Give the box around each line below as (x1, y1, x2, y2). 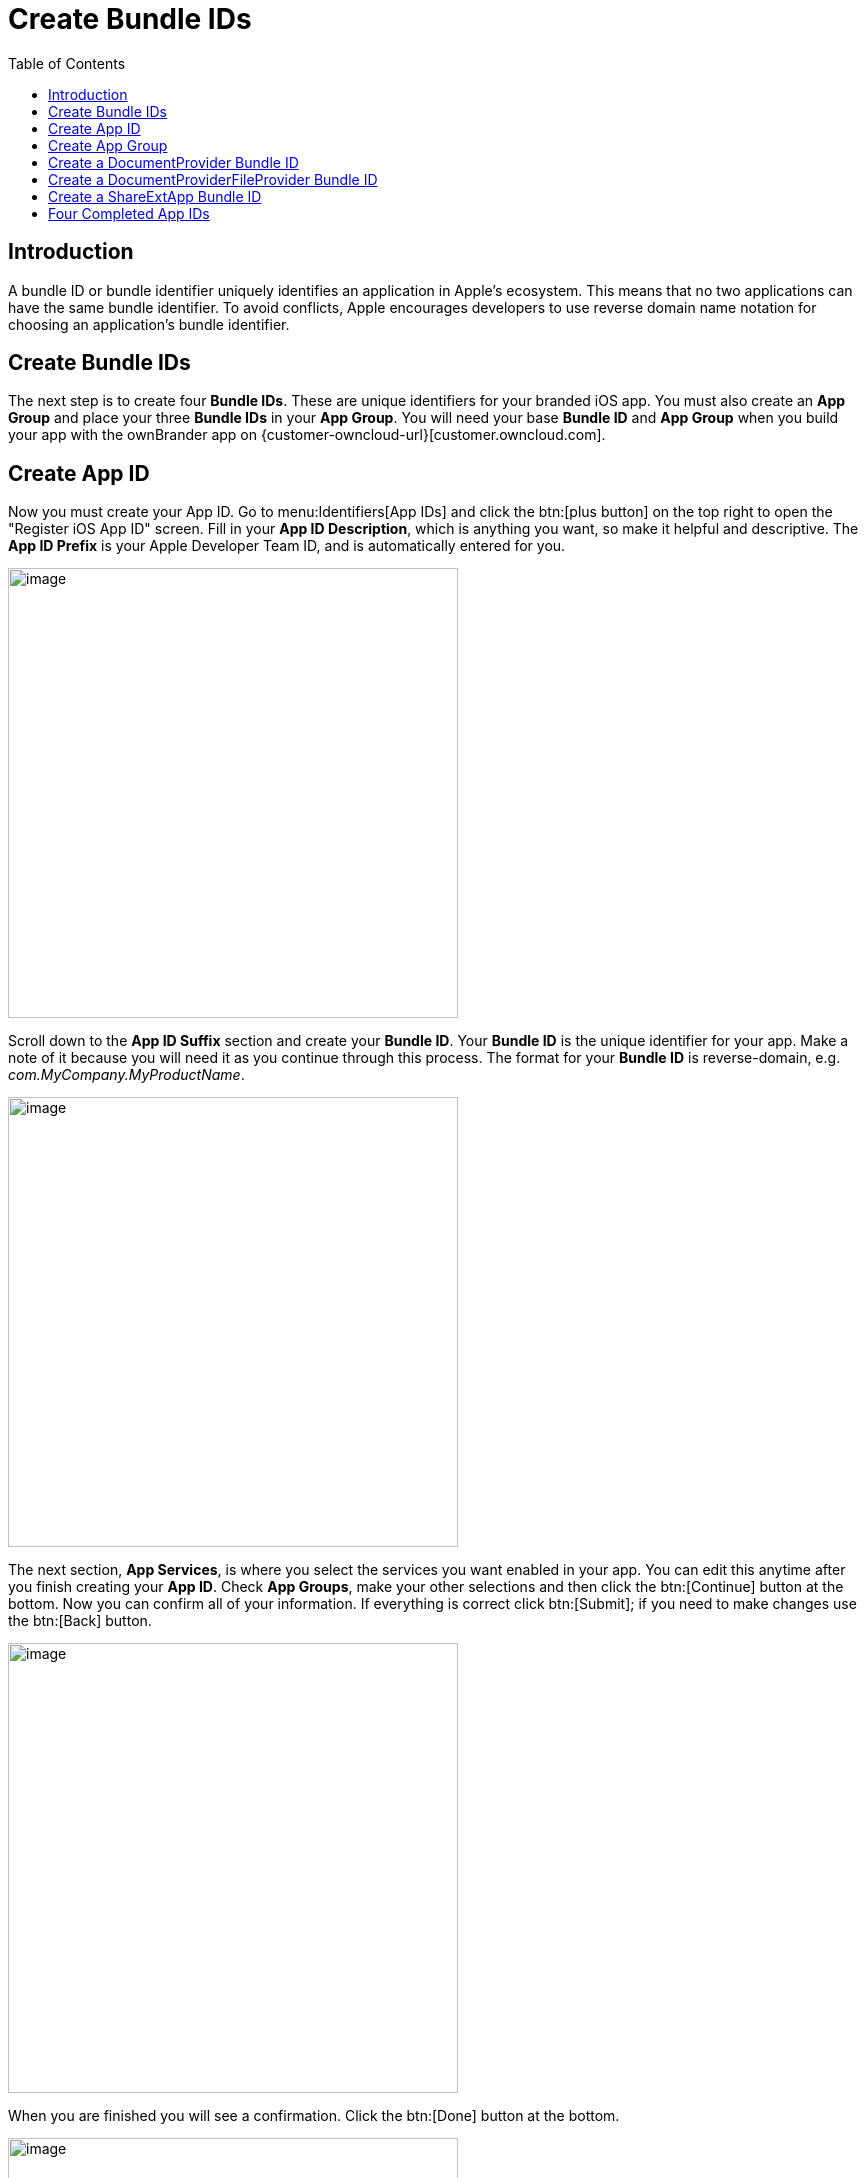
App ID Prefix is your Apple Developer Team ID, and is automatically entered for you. (8, 537, 566, 555)
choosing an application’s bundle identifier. (8, 315, 290, 333)
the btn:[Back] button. (8, 1612, 152, 1630)
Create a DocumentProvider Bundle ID (48, 153, 299, 171)
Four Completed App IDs (48, 204, 210, 222)
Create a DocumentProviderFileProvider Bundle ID (48, 170, 378, 188)
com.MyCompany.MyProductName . (8, 1066, 245, 1084)
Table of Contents (8, 54, 126, 72)
